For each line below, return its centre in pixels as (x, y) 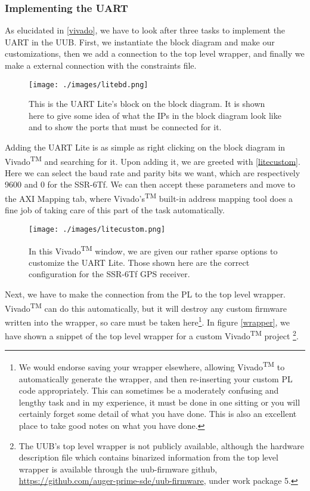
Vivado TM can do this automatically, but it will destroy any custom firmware (146, 307)
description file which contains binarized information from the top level (148, 457)
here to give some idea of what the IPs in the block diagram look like (155, 115)
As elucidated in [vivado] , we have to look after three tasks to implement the (145, 30)
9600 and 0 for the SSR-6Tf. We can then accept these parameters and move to (150, 184)
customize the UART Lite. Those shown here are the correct (139, 262)
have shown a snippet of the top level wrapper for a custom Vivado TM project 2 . (152, 335)
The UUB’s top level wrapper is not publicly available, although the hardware (161, 445)
